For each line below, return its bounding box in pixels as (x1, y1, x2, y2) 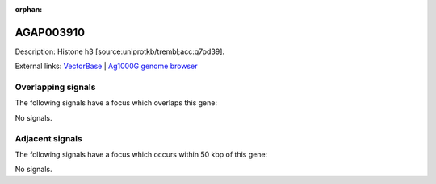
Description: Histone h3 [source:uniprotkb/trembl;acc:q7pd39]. (15, 47, 225, 56)
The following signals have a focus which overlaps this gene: (15, 98, 218, 108)
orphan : (15, 5, 43, 14)
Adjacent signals (15, 133, 82, 144)
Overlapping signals (15, 81, 96, 92)
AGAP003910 (15, 25, 85, 39)
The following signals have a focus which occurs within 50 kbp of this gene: (15, 149, 268, 159)
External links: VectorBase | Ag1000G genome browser (15, 61, 198, 72)
